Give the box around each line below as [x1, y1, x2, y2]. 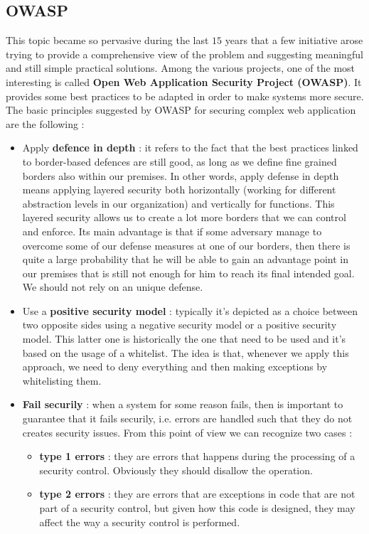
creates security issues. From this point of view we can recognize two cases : [22, 424, 353, 439]
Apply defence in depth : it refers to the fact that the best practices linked [22, 140, 358, 155]
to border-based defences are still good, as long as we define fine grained [22, 154, 337, 169]
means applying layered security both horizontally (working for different [22, 182, 336, 197]
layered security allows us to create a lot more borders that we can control [22, 210, 346, 225]
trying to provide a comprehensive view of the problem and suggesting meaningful [6, 46, 363, 61]
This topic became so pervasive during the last [6, 33, 209, 48]
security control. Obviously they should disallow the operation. [39, 462, 313, 477]
